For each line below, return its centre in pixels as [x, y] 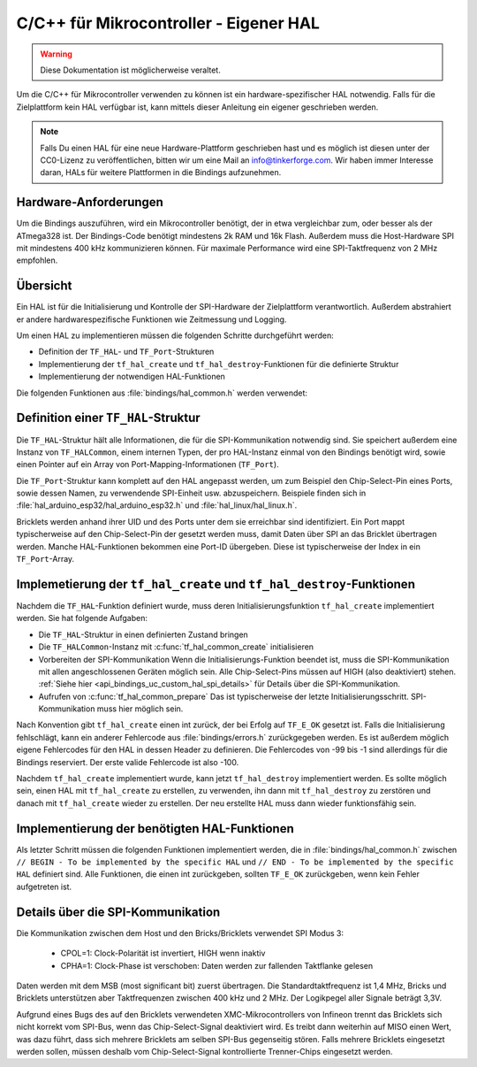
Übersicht [44, 286]
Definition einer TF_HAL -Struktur [108, 418]
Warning [56, 54]
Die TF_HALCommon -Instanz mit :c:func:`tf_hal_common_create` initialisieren [176, 647]
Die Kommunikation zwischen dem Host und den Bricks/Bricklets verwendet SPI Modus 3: [180, 933]
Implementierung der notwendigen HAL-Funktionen [132, 377]
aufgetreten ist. [44, 887]
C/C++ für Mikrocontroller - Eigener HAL [168, 23]
